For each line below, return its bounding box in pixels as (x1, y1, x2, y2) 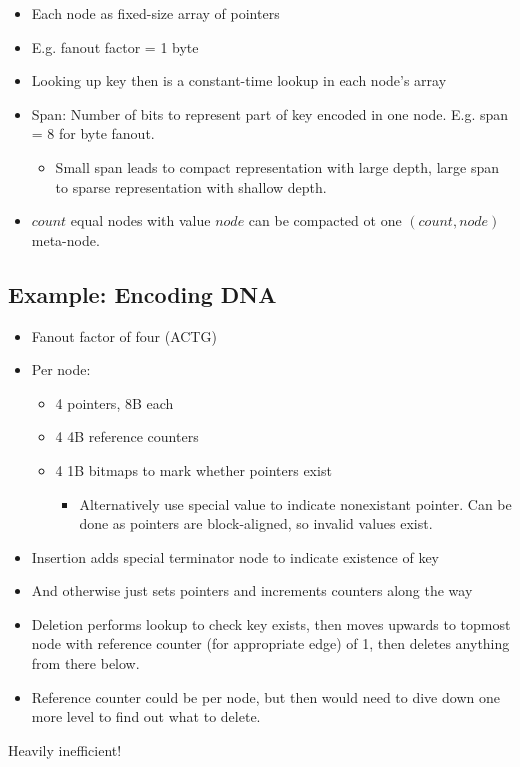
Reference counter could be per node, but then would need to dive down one (31, 686, 500, 707)
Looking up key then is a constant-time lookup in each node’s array (31, 70, 447, 91)
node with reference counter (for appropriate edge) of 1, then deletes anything (31, 633, 510, 654)
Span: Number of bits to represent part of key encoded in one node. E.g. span (31, 103, 509, 124)
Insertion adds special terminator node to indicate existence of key (31, 546, 439, 567)
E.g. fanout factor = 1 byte (31, 36, 199, 57)
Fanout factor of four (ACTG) (31, 325, 217, 346)
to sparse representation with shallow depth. (55, 176, 327, 197)
